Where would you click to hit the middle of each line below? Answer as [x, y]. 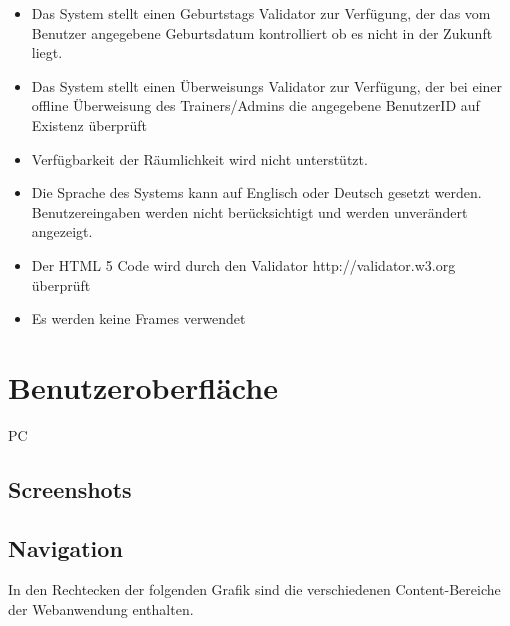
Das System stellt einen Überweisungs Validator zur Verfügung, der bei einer [267, 85]
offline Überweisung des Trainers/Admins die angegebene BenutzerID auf [255, 105]
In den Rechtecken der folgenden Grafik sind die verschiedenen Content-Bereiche [254, 589]
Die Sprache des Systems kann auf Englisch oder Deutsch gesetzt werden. [256, 192]
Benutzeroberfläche [143, 386]
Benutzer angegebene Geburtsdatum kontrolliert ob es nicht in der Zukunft [262, 32]
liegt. [47, 52]
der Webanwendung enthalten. [101, 609]
